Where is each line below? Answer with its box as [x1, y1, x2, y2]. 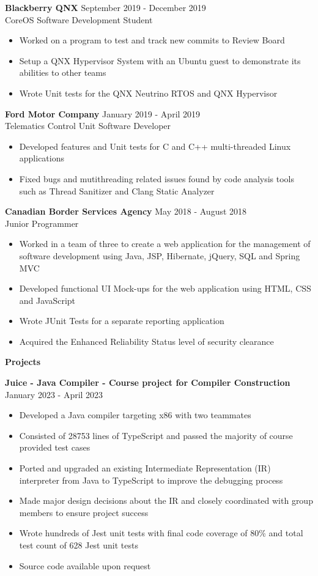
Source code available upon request [19, 559, 151, 572]
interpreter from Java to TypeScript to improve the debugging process [19, 473, 283, 486]
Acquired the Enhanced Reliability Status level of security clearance [19, 334, 274, 347]
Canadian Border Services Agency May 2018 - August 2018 [5, 205, 247, 218]
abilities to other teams [19, 66, 106, 79]
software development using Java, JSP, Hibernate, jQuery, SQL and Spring [19, 249, 300, 262]
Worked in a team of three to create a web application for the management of [19, 237, 311, 250]
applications [19, 152, 65, 164]
